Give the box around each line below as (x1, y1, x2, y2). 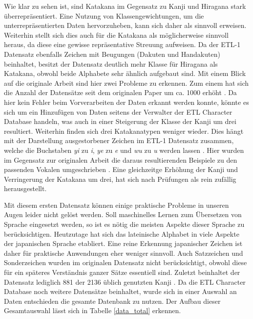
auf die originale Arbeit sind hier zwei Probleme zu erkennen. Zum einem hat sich (4, 77, 249, 88)
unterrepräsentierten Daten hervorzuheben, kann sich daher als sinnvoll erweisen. (4, 20, 247, 30)
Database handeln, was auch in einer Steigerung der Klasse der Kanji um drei (4, 116, 236, 126)
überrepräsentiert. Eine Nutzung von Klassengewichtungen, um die (4, 10, 204, 21)
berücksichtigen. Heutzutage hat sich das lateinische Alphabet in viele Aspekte (4, 228, 239, 239)
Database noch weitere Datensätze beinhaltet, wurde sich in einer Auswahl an (4, 286, 237, 296)
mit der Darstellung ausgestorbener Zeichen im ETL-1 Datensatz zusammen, (4, 135, 234, 146)
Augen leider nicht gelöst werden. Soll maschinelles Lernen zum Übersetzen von (4, 209, 242, 220)
